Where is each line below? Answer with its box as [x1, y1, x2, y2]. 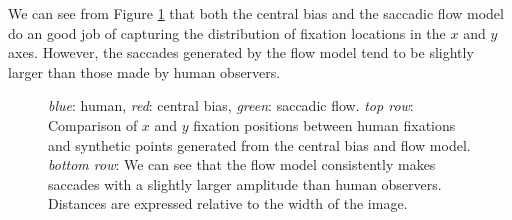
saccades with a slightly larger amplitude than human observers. [48, 173, 442, 194]
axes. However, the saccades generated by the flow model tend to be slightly [8, 42, 474, 63]
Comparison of [48, 114, 138, 135]
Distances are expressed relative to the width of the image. [48, 193, 408, 214]
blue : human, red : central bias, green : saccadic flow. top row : [48, 95, 414, 116]
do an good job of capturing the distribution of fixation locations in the [8, 22, 446, 43]
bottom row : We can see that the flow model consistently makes [48, 154, 436, 175]
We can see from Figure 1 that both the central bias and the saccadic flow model [8, 3, 504, 23]
